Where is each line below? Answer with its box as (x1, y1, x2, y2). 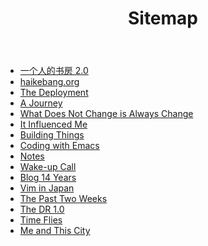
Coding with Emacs (19, 140, 100, 152)
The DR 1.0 (19, 203, 65, 216)
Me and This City (19, 225, 91, 237)
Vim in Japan (19, 182, 75, 194)
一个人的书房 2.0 (19, 65, 89, 77)
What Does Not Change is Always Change (19, 108, 194, 120)
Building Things (19, 129, 85, 141)
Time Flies (19, 214, 63, 226)
